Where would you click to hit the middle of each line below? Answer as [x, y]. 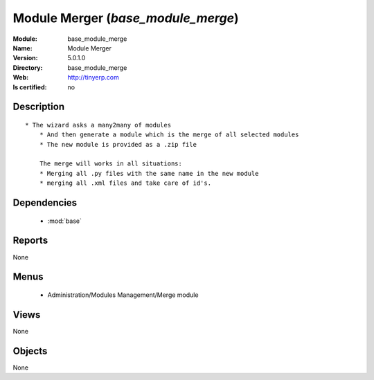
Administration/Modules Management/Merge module [123, 295]
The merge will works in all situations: [111, 164]
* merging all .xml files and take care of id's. [125, 183]
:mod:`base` [65, 221]
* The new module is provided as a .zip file [118, 144]
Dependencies [45, 203]
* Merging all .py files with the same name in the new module [149, 173]
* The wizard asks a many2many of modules [98, 125]
